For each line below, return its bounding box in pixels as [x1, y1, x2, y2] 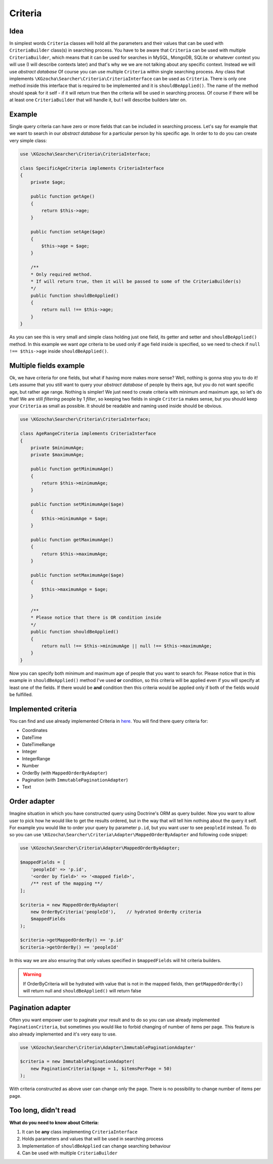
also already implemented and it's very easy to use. [9, 1031, 117, 1037]
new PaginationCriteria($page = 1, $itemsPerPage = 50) [30, 1065, 172, 1071]
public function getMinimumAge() [30, 466, 114, 472]
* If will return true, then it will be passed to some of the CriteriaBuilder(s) [30, 278, 242, 284]
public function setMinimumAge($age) [30, 501, 124, 507]
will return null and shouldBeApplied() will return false [23, 988, 142, 994]
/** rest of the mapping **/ [30, 881, 103, 886]
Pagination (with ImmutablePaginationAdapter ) [22, 777, 128, 783]
